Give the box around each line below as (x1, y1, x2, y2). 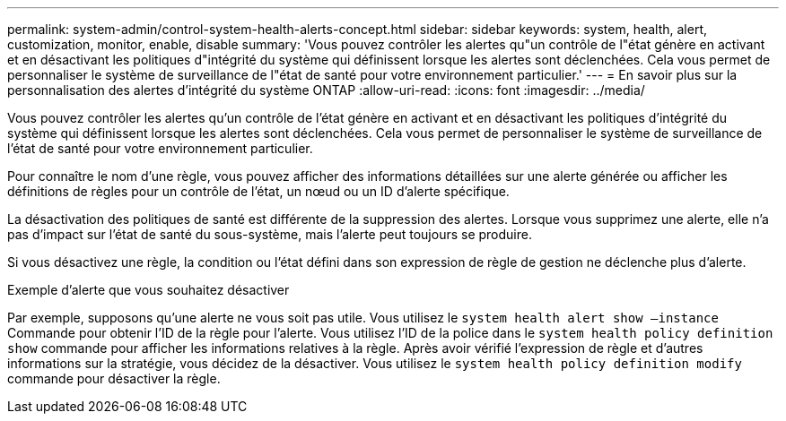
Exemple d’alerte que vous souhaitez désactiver (7, 282, 290, 297)
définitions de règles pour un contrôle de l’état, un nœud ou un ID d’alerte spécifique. (7, 184, 510, 199)
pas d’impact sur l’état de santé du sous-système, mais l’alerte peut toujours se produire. (7, 227, 532, 242)
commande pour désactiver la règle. (7, 371, 221, 386)
